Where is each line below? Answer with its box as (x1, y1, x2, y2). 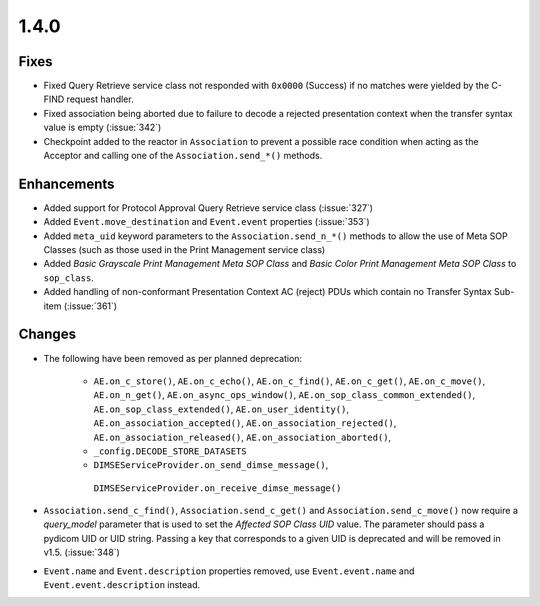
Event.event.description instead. (43, 579, 201, 591)
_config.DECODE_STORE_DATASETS (93, 445, 247, 457)
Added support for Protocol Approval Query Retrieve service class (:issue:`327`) (43, 201, 374, 214)
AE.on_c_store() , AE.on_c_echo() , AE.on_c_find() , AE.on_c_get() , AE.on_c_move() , (93, 375, 486, 387)
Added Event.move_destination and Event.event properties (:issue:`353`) (43, 216, 370, 228)
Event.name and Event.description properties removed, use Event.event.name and (43, 565, 415, 577)
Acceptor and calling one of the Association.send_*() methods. (43, 150, 323, 162)
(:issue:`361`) (63, 300, 118, 312)
